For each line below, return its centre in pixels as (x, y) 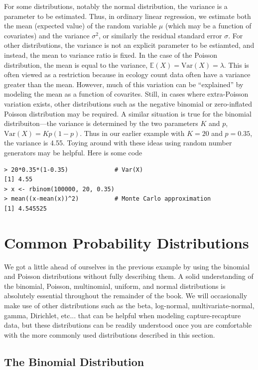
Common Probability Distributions (127, 242)
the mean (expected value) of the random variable (80, 26)
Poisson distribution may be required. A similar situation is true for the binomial (128, 113)
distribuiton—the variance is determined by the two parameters (101, 123)
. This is (236, 64)
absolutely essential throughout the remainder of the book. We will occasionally (126, 296)
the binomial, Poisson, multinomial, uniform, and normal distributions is (115, 286)
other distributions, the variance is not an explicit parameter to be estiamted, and (129, 45)
